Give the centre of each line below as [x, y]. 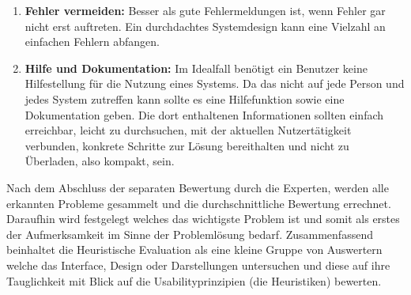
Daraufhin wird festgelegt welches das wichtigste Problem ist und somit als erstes [203, 219]
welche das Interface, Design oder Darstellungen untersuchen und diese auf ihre [198, 265]
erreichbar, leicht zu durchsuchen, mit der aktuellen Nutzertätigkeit [188, 130]
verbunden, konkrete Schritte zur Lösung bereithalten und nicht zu [187, 145]
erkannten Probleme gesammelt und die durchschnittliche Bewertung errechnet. [199, 203]
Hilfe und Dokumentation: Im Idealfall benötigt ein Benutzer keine [196, 68]
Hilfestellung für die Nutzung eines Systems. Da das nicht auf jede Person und [215, 83]
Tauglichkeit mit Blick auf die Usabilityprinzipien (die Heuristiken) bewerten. [194, 280]
